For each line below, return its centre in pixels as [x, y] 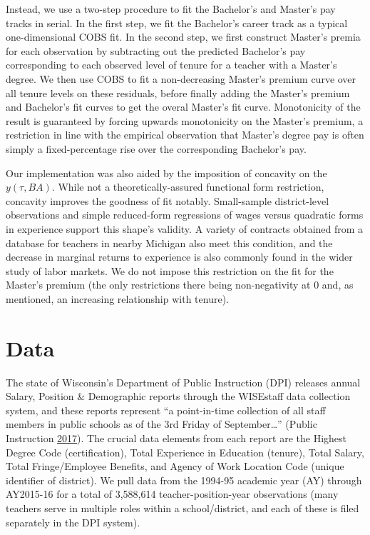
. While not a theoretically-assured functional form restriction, [188, 187]
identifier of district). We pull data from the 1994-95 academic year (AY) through [184, 480]
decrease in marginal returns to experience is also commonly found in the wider [179, 257]
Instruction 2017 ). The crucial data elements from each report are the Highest [176, 437]
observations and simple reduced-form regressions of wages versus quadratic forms [185, 215]
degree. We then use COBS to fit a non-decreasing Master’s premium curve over [181, 78]
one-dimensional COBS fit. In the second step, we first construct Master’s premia [183, 37]
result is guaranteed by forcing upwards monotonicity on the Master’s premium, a [185, 120]
